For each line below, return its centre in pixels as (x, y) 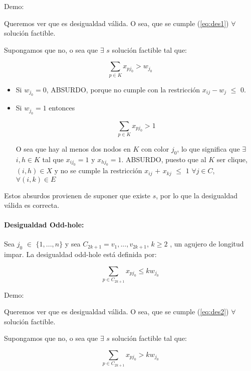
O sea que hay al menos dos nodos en (73, 148)
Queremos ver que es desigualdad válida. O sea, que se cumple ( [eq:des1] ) (116, 23)
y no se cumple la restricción (98, 170)
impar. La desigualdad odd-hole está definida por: (80, 254)
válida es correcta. (32, 205)
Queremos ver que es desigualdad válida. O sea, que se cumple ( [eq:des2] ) (116, 312)
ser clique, (232, 159)
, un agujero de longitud (207, 244)
